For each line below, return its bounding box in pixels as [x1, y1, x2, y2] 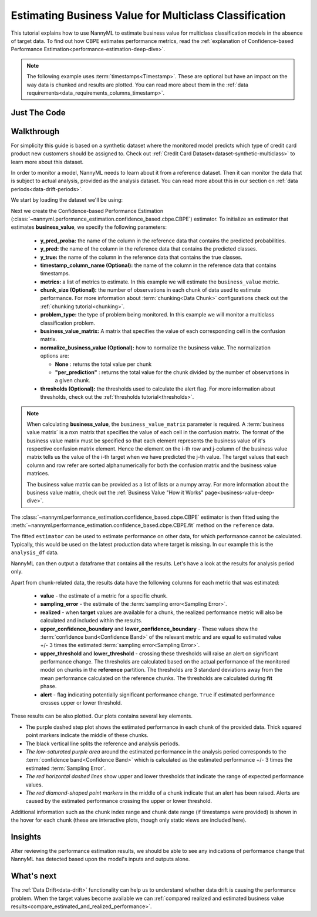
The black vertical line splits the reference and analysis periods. [25, 740, 180, 747]
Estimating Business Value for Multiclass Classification [11, 9, 286, 22]
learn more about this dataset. [11, 158, 84, 165]
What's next [11, 871, 57, 881]
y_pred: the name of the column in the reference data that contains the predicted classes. [40, 245, 258, 252]
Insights [11, 832, 42, 842]
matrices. [26, 470, 50, 477]
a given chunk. [55, 377, 91, 384]
